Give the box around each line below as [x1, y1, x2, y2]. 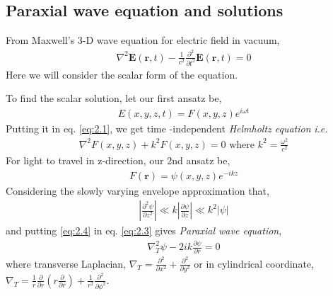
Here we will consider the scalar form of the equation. [6, 67, 238, 81]
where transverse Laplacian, [6, 256, 127, 271]
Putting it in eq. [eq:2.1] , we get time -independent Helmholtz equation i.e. [6, 121, 328, 136]
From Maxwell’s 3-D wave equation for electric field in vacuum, [6, 33, 280, 47]
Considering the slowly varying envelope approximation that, [6, 183, 269, 198]
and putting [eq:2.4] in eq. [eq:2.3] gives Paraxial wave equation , [6, 223, 282, 238]
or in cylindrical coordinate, [194, 256, 314, 271]
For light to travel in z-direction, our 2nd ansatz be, [6, 152, 230, 167]
